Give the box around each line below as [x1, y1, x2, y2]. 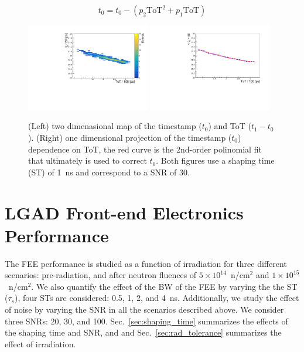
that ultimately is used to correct [28, 154, 147, 167]
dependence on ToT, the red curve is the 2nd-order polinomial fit [28, 143, 262, 155]
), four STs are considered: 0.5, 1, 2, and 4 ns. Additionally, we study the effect [14, 292, 299, 304]
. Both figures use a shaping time [156, 154, 275, 167]
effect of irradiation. [5, 337, 76, 350]
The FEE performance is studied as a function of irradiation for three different [5, 257, 287, 269]
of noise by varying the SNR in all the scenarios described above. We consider [5, 303, 284, 316]
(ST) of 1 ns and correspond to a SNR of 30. [28, 165, 190, 178]
